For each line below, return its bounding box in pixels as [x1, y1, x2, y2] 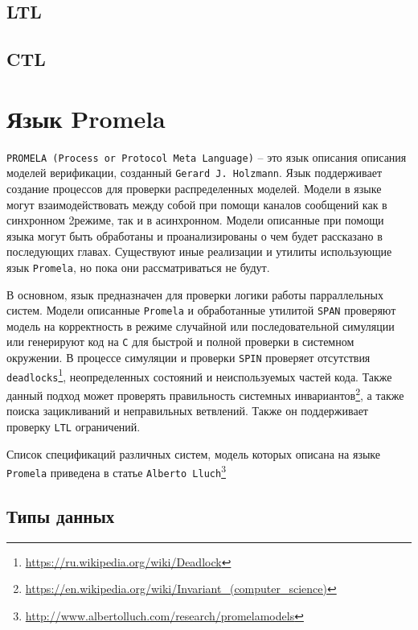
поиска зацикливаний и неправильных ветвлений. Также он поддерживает [6, 402, 368, 419]
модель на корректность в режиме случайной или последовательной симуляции [6, 317, 395, 334]
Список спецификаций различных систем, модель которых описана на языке [6, 445, 380, 462]
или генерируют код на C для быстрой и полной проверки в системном [6, 333, 354, 350]
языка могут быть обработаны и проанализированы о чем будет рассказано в [6, 227, 383, 244]
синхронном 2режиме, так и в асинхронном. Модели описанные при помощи [6, 212, 384, 229]
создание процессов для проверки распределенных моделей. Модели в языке [6, 180, 382, 196]
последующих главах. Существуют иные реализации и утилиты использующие [6, 243, 392, 260]
